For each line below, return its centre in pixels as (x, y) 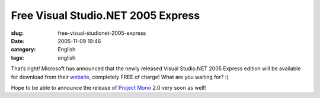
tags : (17, 58)
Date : (18, 41)
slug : (17, 33)
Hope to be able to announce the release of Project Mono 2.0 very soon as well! (108, 87)
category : (23, 50)
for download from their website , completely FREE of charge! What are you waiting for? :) (120, 77)
